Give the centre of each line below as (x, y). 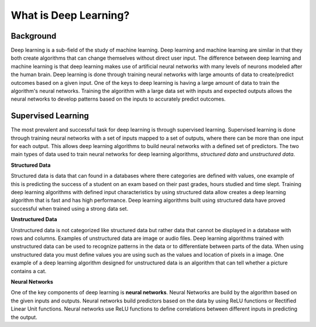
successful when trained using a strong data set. (70, 208)
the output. (24, 317)
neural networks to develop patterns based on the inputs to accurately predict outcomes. (118, 99)
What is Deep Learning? (70, 15)
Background (34, 36)
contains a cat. (29, 271)
